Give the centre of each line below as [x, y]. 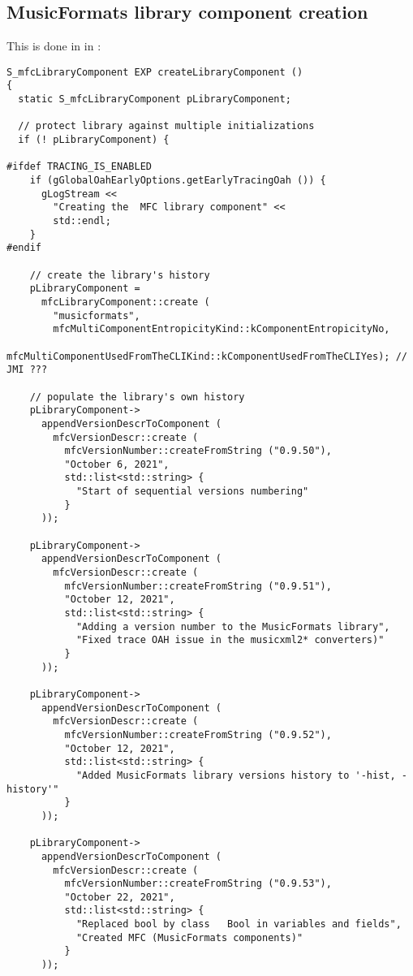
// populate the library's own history [137, 397]
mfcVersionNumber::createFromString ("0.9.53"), [198, 884]
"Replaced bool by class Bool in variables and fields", [239, 924]
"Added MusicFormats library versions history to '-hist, [236, 775]
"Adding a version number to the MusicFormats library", [233, 626]
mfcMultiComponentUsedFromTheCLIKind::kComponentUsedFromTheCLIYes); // [207, 356]
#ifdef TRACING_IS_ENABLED [79, 167]
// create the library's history [120, 275]
